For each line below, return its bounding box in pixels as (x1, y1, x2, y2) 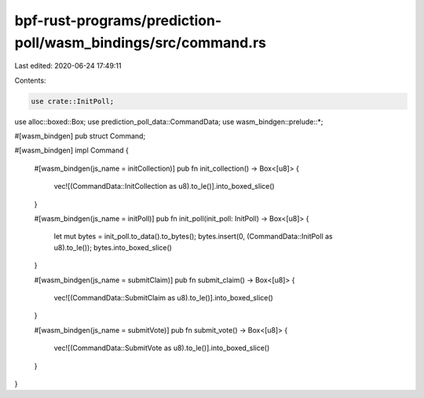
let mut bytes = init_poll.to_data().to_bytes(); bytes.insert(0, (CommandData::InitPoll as (53, 232, 333, 241)
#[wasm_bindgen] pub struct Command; (14, 131, 146, 141)
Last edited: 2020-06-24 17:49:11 (14, 61, 122, 71)
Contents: (14, 76, 46, 85)
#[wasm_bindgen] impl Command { (14, 146, 129, 155)
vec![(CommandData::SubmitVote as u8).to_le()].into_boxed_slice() (53, 343, 270, 353)
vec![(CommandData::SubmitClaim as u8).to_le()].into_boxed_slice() (53, 293, 274, 302)
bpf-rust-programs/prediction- (14, 12, 222, 29)
